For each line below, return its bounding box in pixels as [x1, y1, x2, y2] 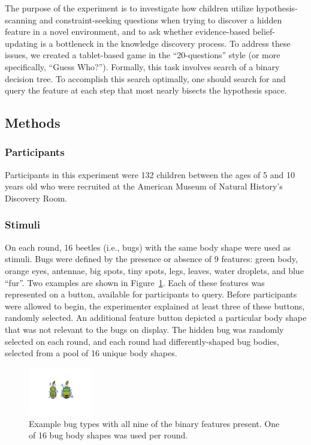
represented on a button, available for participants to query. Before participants [5, 288, 297, 300]
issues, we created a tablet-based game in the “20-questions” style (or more [5, 49, 280, 61]
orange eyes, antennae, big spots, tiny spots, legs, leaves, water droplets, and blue [5, 264, 304, 276]
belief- [252, 25, 275, 38]
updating [5, 37, 38, 49]
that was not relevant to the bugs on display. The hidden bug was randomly [5, 323, 284, 335]
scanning [5, 13, 37, 26]
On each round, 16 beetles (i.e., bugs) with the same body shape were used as [5, 240, 291, 253]
